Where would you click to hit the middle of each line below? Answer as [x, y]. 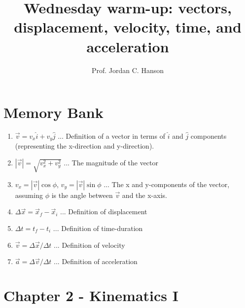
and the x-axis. [144, 195]
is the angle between [82, 195]
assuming [29, 195]
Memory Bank [53, 112]
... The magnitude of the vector [111, 163]
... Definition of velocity [89, 245]
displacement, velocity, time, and [128, 27]
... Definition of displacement [104, 212]
